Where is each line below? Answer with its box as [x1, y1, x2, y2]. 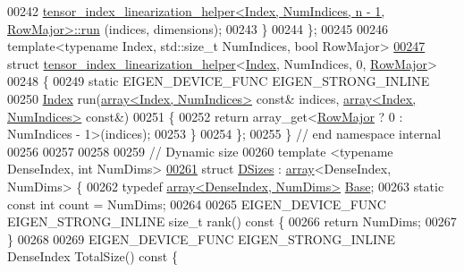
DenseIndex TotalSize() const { [7, 247, 178, 266]
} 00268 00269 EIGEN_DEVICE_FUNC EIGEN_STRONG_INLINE [7, 229, 396, 248]
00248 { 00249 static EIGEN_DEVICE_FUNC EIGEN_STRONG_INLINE [7, 72, 430, 90]
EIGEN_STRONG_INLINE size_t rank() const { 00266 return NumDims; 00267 [7, 212, 457, 231]
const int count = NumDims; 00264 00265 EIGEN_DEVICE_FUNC [7, 194, 386, 213]
